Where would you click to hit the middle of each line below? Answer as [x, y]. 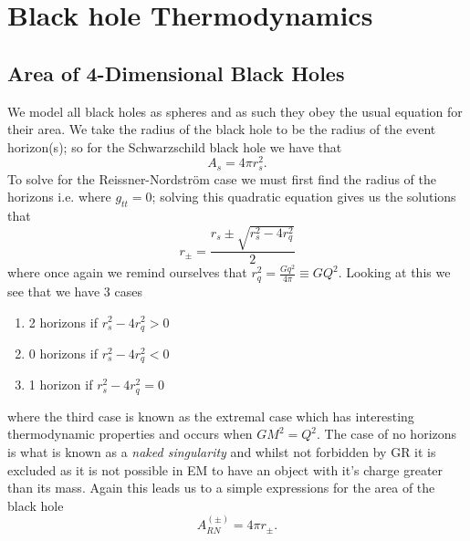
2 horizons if [63, 322]
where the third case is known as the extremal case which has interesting [211, 416]
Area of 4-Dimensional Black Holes [176, 73]
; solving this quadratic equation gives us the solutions [304, 197]
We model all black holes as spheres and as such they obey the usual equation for [235, 111]
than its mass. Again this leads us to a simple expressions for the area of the [221, 488]
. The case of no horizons [387, 434]
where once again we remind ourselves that [127, 272]
